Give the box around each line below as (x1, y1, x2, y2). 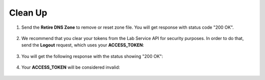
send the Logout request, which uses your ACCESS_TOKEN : (21, 42, 144, 48)
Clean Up (9, 7, 48, 18)
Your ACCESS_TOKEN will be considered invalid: (21, 64, 120, 70)
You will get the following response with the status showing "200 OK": (21, 53, 163, 59)
